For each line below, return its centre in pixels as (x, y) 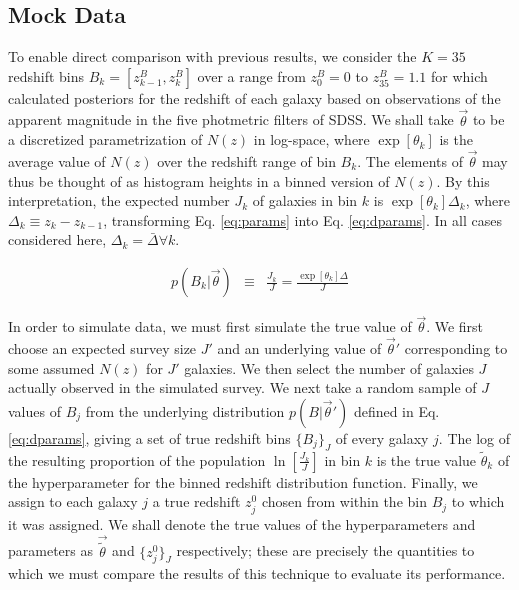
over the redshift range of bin (246, 161)
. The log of (474, 437)
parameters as (50, 550)
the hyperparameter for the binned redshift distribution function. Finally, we (243, 481)
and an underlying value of (299, 348)
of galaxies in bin (305, 200)
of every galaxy (382, 437)
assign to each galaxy (73, 501)
